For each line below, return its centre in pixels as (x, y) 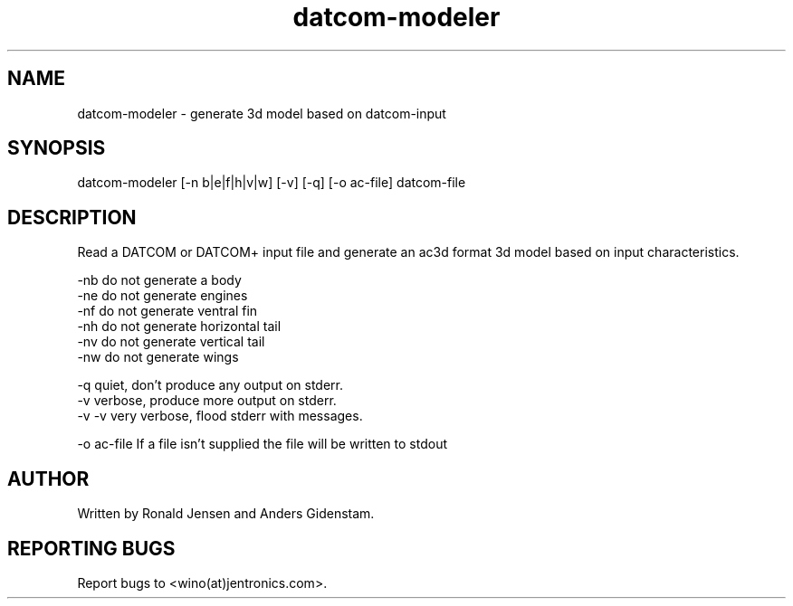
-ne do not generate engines (162, 296)
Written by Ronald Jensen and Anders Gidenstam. (226, 514)
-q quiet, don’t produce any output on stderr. (210, 385)
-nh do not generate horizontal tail (179, 327)
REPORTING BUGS (91, 548)
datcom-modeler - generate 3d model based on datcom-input (262, 113)
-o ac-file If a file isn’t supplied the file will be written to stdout (263, 444)
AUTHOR (48, 478)
